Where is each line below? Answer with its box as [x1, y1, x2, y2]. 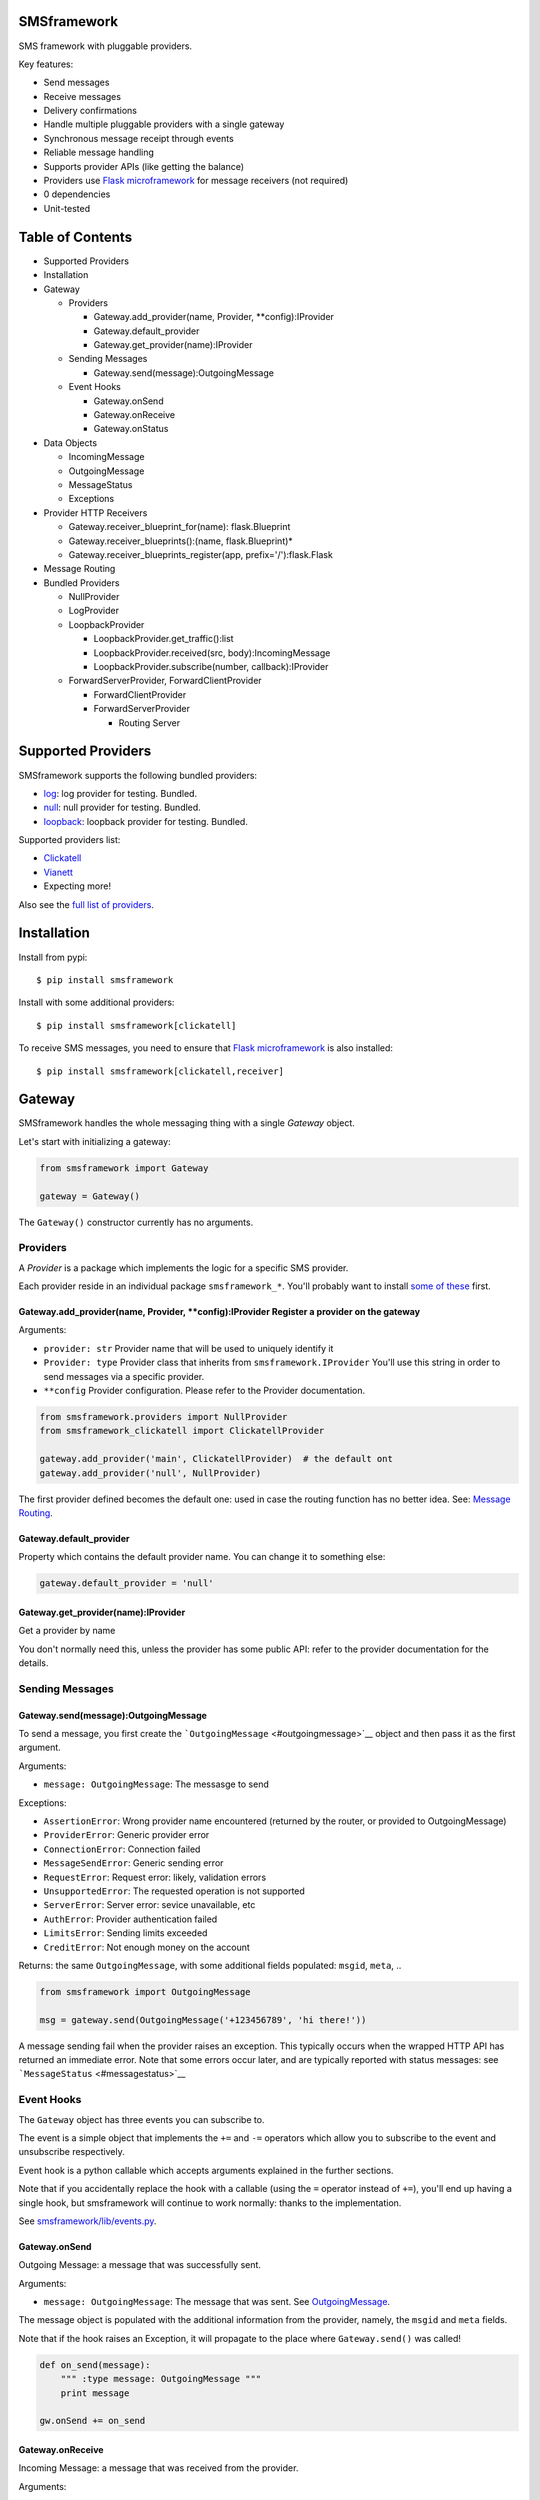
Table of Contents [18, 228, 133, 245]
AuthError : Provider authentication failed [43, 1913, 218, 1925]
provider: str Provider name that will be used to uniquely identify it [43, 1342, 334, 1354]
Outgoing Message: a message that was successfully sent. [18, 2259, 262, 2271]
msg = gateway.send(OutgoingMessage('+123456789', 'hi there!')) [39, 2014, 367, 2025]
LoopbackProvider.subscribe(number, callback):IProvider [93, 661, 329, 673]
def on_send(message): [39, 2359, 151, 2370]
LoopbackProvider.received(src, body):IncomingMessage [93, 646, 331, 659]
